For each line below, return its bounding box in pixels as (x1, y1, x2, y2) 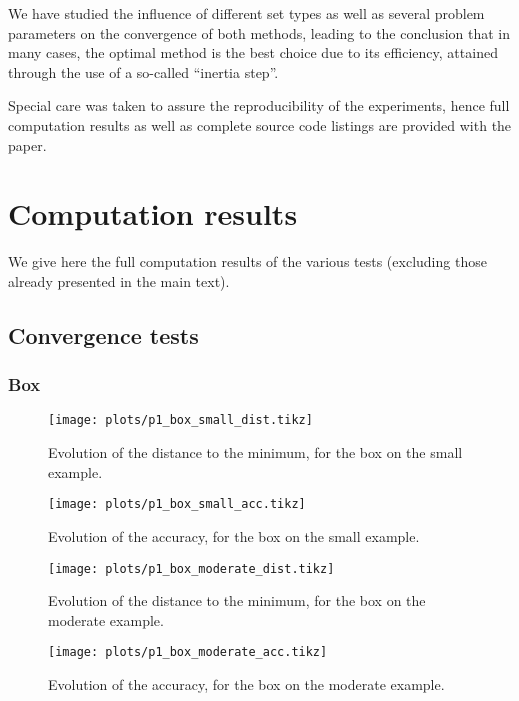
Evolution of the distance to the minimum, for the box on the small (48, 442, 463, 463)
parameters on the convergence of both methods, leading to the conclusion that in (8, 22, 511, 43)
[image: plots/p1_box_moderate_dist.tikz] (48, 561, 335, 576)
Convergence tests (8, 319, 199, 350)
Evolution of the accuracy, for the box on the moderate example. (48, 674, 445, 695)
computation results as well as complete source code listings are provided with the (8, 114, 512, 135)
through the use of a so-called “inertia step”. (8, 61, 279, 82)
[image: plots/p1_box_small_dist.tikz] (48, 413, 313, 428)
